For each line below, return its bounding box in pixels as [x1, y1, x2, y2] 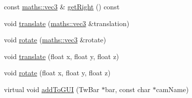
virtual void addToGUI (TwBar [4, 84, 99, 94]
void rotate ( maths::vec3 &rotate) [4, 34, 106, 45]
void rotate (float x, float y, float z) [4, 67, 111, 78]
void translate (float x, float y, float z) [4, 51, 119, 61]
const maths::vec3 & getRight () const [4, 1, 120, 11]
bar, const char [105, 84, 150, 94]
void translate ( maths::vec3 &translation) [4, 18, 130, 28]
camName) [156, 84, 189, 94]
